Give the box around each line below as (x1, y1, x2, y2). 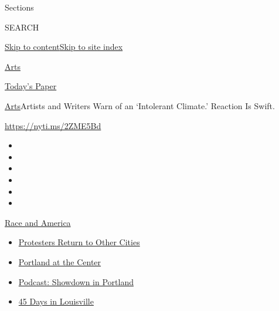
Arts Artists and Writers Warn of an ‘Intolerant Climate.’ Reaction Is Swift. (5, 99, 275, 111)
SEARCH (5, 21, 39, 33)
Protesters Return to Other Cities (18, 236, 140, 248)
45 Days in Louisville (18, 295, 94, 307)
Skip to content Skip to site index (5, 40, 123, 53)
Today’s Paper (5, 80, 57, 92)
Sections (5, 1, 34, 13)
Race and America (5, 216, 71, 228)
